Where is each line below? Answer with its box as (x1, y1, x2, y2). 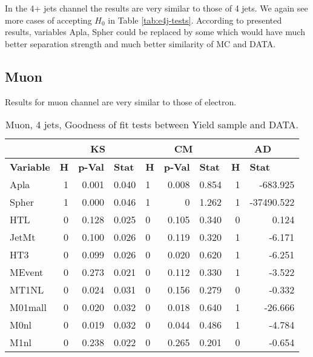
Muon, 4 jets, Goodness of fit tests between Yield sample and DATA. (5, 117, 299, 132)
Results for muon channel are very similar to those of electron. (5, 95, 237, 108)
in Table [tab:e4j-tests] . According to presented (108, 13, 282, 26)
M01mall (10, 300, 47, 315)
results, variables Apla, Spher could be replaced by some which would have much (5, 25, 305, 38)
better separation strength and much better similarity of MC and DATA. (5, 37, 276, 50)
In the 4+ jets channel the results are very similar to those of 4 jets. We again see (5, 2, 308, 14)
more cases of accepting (5, 13, 92, 26)
